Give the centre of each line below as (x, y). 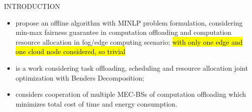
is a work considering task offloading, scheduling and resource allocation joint (132, 68)
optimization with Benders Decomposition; (80, 77)
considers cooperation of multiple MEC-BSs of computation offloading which (131, 94)
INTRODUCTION (32, 6)
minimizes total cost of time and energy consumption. (97, 103)
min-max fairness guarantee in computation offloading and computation (124, 32)
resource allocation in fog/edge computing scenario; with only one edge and (129, 42)
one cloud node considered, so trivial (70, 51)
